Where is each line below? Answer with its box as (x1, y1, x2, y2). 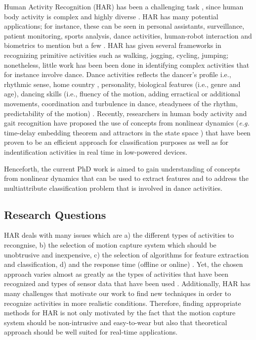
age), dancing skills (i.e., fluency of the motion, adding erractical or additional (4, 88, 241, 99)
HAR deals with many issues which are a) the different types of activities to (4, 230, 234, 240)
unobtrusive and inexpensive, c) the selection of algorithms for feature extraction (4, 249, 249, 259)
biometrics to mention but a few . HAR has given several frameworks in (4, 40, 221, 50)
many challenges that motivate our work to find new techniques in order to (4, 288, 231, 298)
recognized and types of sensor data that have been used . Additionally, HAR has (4, 278, 251, 289)
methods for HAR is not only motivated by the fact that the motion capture (4, 307, 236, 318)
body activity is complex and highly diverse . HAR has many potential (4, 11, 218, 21)
